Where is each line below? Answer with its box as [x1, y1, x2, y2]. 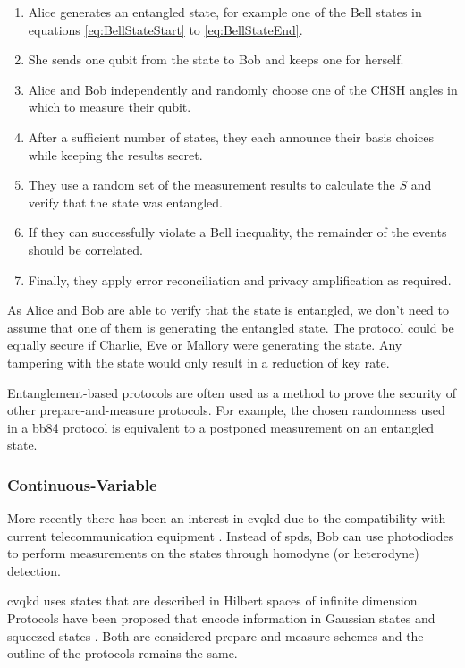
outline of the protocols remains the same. [7, 644, 238, 663]
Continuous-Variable [7, 473, 157, 495]
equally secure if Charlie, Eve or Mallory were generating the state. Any [7, 335, 402, 354]
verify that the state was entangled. [28, 192, 223, 211]
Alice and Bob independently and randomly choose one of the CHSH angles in [28, 80, 458, 98]
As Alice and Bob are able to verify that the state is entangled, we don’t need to [7, 300, 449, 319]
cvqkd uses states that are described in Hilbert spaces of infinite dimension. [7, 591, 421, 610]
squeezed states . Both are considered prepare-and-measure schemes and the [7, 626, 424, 645]
